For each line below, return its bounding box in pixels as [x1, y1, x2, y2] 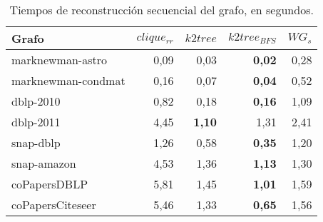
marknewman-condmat [11, 72, 125, 89]
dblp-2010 [11, 93, 61, 109]
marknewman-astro [11, 51, 107, 68]
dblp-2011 [11, 113, 61, 130]
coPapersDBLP [11, 176, 88, 192]
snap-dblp [11, 134, 61, 151]
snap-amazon [11, 155, 76, 171]
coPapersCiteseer [11, 196, 96, 213]
